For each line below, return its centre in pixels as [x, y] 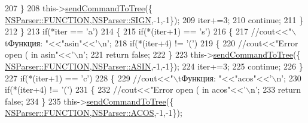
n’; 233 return [276, 89]
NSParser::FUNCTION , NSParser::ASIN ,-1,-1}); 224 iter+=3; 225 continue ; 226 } [154, 66]
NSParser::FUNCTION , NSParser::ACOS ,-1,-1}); [94, 113]
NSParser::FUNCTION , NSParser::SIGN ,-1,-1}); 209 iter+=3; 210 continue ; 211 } [154, 19]
